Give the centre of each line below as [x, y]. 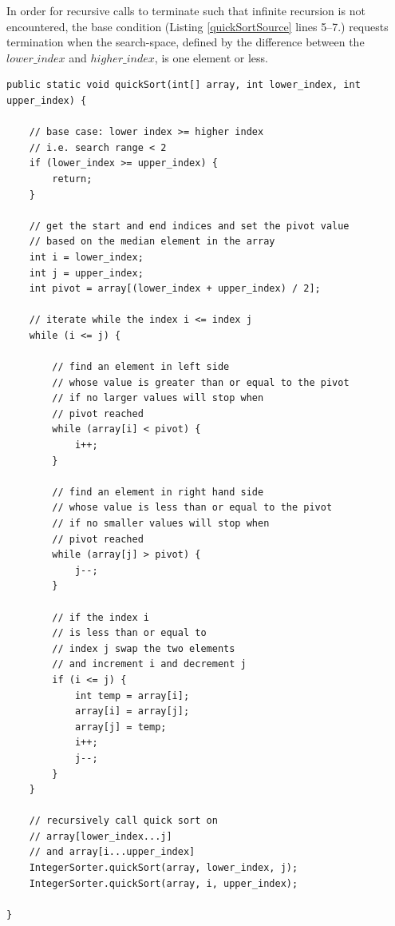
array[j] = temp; [120, 727]
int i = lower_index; [86, 257]
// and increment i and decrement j [149, 664]
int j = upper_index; [86, 273]
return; [72, 179]
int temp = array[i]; [132, 695]
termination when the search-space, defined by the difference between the [186, 42]
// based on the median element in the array [152, 242]
